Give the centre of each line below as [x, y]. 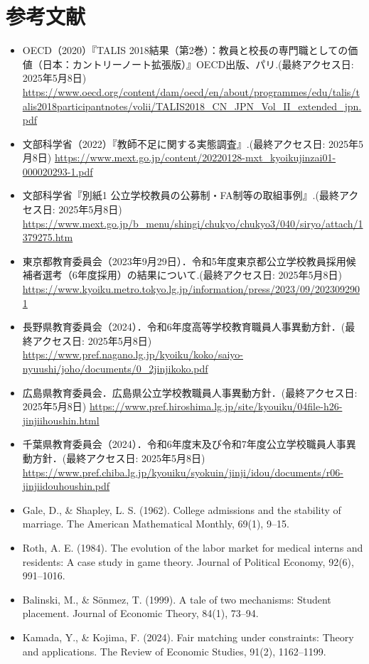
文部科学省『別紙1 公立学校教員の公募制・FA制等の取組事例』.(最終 [181, 195]
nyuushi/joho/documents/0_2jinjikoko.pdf [115, 368]
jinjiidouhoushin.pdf [66, 486]
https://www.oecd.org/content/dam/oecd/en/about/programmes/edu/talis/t [191, 91]
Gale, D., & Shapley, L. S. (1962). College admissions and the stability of [182, 509]
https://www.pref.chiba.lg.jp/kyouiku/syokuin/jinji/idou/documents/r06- [183, 472]
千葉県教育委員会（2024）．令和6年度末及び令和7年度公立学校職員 [174, 444]
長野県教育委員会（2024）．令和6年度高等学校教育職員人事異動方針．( [184, 327]
